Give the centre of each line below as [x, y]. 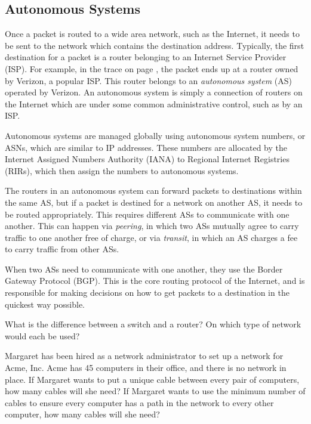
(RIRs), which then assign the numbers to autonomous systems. [122, 170]
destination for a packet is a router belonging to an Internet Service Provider [146, 57]
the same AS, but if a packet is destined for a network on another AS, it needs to [154, 202]
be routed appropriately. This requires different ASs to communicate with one [147, 214]
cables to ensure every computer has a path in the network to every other [139, 402]
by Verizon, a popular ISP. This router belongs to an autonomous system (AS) [148, 80]
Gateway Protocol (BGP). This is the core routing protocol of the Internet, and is [155, 281]
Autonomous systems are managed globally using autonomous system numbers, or [155, 135]
